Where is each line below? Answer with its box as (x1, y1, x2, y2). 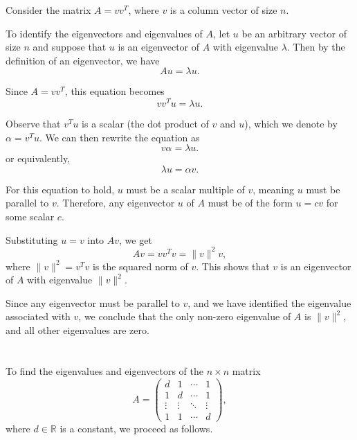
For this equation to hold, (6, 182, 115, 196)
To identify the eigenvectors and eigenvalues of (6, 26, 203, 40)
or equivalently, (6, 151, 71, 166)
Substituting (6, 232, 58, 247)
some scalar (6, 209, 55, 224)
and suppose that (33, 39, 107, 54)
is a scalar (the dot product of (82, 116, 209, 131)
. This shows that (196, 258, 270, 273)
